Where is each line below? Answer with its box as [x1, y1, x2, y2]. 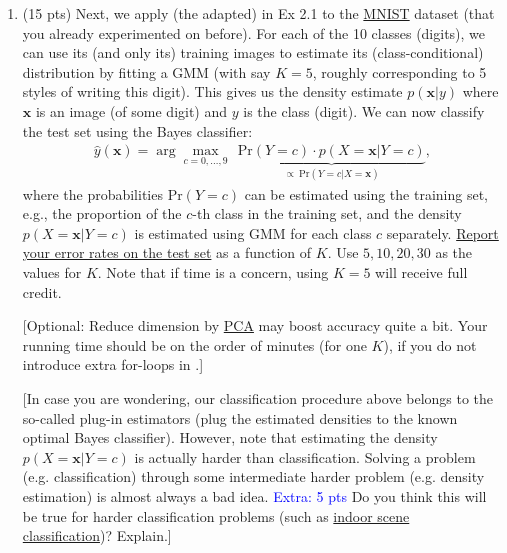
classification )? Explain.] [22, 525, 172, 546]
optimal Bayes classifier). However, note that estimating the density [22, 427, 438, 448]
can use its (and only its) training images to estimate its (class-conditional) [22, 42, 484, 63]
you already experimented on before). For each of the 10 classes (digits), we [22, 22, 486, 43]
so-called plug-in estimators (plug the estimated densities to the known [22, 407, 458, 428]
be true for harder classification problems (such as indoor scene [22, 505, 410, 526]
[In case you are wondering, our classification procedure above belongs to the [22, 387, 494, 408]
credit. [22, 281, 62, 302]
